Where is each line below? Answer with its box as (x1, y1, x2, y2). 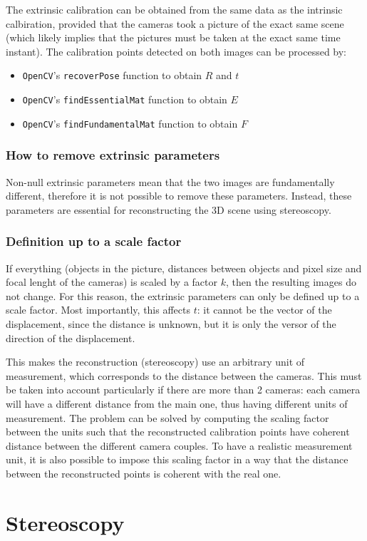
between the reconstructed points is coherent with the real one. (6, 465, 281, 480)
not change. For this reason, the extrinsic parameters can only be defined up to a (6, 288, 360, 303)
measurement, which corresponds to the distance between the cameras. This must (6, 368, 362, 383)
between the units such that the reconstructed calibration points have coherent (6, 424, 350, 439)
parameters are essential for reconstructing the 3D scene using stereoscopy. (6, 202, 331, 217)
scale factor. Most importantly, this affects (6, 302, 190, 317)
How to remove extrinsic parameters (6, 146, 220, 164)
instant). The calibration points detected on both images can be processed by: (6, 43, 347, 58)
